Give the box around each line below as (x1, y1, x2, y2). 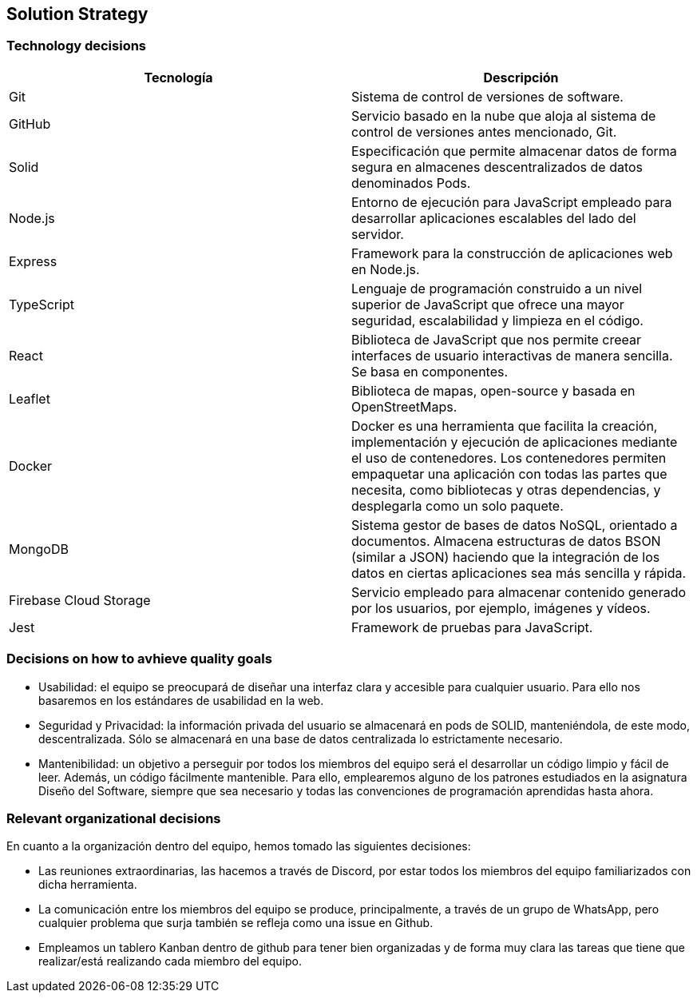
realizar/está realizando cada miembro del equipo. (38, 954, 303, 969)
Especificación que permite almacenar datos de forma (351, 142, 677, 159)
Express (9, 253, 57, 269)
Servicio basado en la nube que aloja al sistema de (351, 107, 656, 124)
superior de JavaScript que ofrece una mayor (351, 296, 624, 312)
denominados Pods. (351, 174, 471, 191)
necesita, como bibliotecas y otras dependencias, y (351, 481, 661, 498)
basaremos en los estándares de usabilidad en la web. (38, 693, 324, 707)
